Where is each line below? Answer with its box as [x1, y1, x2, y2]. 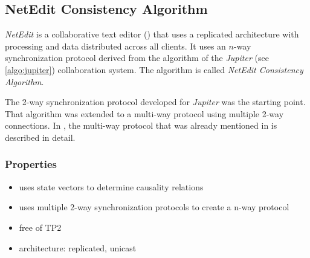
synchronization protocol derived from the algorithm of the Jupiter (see [5, 51, 269, 64]
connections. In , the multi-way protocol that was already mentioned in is [5, 119, 277, 132]
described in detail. [5, 131, 76, 143]
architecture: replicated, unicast [19, 241, 137, 254]
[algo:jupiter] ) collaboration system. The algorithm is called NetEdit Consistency [5, 63, 303, 76]
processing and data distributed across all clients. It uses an [5, 39, 226, 52]
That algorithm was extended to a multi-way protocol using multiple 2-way [5, 107, 284, 120]
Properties [5, 156, 57, 172]
